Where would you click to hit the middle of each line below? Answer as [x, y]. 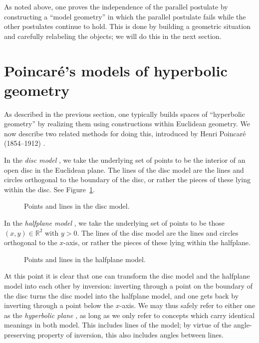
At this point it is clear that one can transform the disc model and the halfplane [127, 276]
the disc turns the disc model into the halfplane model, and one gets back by [122, 295]
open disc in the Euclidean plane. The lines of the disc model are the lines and [124, 170]
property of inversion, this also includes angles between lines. [130, 334]
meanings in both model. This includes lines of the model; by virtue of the [118, 325]
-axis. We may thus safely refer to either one [187, 305]
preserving [20, 334]
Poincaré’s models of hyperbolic [116, 70]
